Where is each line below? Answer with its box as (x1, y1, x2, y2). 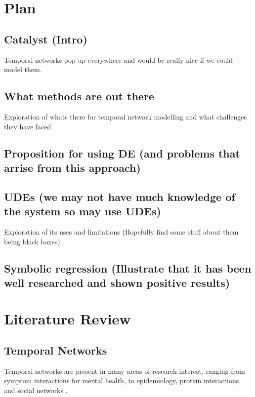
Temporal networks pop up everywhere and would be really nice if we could (4, 54, 233, 65)
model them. (4, 64, 42, 75)
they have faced (4, 121, 51, 131)
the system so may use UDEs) (4, 203, 161, 219)
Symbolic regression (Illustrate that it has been (4, 260, 252, 276)
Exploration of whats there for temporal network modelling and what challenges (4, 111, 247, 121)
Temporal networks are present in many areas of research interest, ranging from (4, 365, 245, 376)
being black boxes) (4, 236, 60, 246)
